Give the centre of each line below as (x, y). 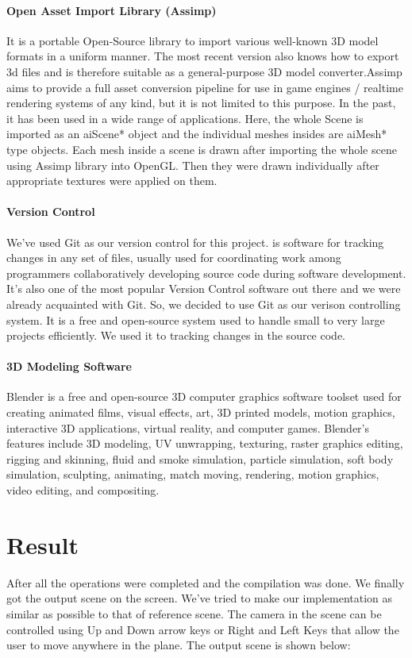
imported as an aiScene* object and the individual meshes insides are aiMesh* (197, 134)
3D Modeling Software (69, 366)
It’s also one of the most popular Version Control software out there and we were (204, 289)
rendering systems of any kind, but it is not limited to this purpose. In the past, (201, 103)
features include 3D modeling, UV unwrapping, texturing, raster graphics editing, (205, 443)
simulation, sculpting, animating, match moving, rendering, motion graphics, (193, 474)
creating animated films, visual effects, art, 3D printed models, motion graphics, (201, 412)
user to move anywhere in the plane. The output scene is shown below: (179, 645)
